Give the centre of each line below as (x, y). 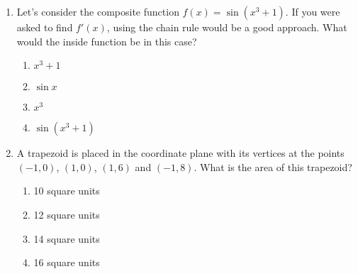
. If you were (313, 11)
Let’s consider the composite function (98, 11)
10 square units (67, 191)
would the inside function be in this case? (107, 41)
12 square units (67, 214)
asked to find (45, 27)
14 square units (67, 238)
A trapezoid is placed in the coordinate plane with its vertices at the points (180, 153)
